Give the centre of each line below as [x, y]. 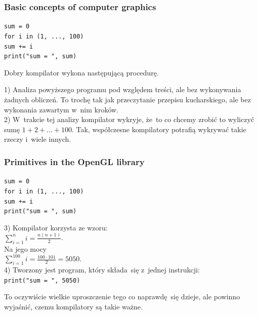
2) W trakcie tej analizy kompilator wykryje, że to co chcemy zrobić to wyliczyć [129, 119]
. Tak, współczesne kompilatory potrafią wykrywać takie [159, 129]
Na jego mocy [25, 248]
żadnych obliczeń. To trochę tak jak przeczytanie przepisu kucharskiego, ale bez [127, 100]
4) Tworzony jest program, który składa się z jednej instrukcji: [102, 269]
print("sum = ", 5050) [42, 280]
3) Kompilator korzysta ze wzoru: [56, 227]
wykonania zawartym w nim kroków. [61, 109]
